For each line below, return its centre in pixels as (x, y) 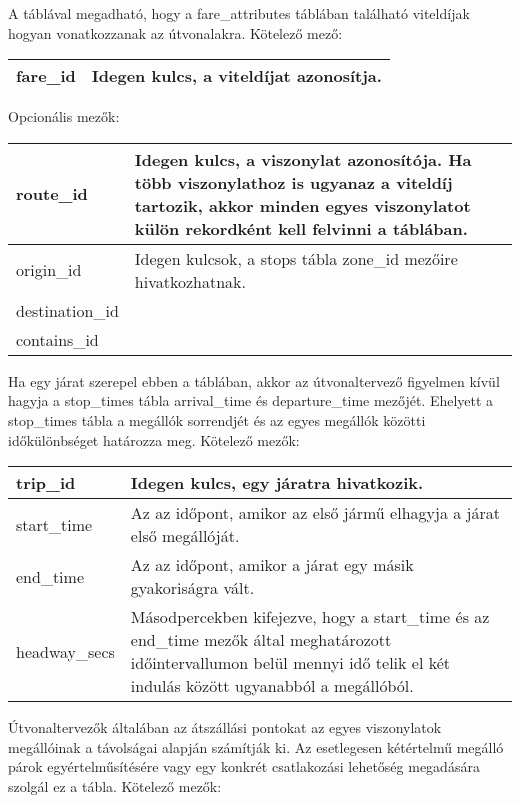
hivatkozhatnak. (190, 281)
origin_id (49, 270)
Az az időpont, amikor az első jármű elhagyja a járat (315, 513)
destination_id (67, 310)
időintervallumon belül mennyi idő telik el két (290, 663)
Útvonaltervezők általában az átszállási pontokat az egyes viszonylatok (225, 727)
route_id (52, 194)
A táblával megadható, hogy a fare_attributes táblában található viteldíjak (239, 13)
